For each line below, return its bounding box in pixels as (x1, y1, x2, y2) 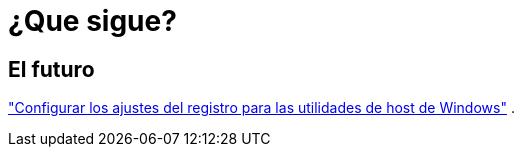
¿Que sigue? (8, 4, 177, 38)
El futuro (8, 56, 95, 82)
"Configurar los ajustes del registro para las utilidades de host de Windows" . (8, 99, 515, 117)
